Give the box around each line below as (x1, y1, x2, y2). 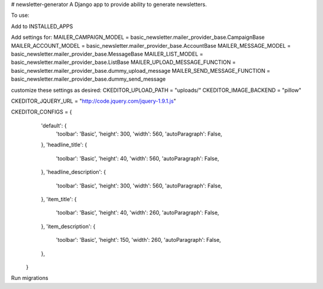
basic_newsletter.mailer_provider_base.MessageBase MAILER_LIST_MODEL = (11, 50, 203, 57)
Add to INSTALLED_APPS (11, 23, 73, 30)
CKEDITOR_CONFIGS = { (11, 108, 72, 116)
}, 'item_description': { (41, 223, 96, 230)
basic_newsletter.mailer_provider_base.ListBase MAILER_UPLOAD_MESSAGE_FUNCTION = (11, 59, 236, 66)
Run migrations (11, 275, 48, 282)
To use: (11, 12, 30, 19)
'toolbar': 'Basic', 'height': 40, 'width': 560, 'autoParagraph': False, (56, 155, 220, 162)
